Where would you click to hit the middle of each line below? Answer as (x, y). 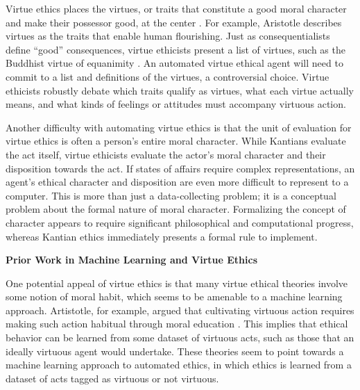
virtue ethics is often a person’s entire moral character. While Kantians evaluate (176, 141)
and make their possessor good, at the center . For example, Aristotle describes (174, 22)
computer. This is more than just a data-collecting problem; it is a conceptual (171, 195)
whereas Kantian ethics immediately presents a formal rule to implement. (162, 236)
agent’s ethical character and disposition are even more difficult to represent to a (177, 182)
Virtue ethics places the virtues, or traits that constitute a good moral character (176, 8)
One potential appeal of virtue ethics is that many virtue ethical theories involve (177, 283)
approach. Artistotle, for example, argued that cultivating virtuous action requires (180, 310)
